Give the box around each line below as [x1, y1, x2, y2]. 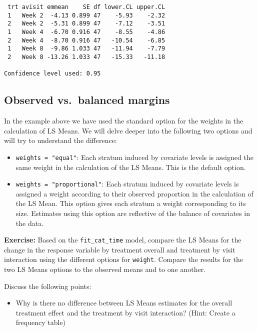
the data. [15, 217, 44, 228]
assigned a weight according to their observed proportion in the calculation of [15, 188, 253, 198]
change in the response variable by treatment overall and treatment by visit [4, 244, 235, 254]
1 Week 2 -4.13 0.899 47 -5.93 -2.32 [7, 11, 165, 19]
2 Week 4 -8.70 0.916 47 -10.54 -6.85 [7, 36, 165, 44]
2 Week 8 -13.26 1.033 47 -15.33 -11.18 [7, 53, 165, 60]
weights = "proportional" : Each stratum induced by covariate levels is [15, 178, 239, 189]
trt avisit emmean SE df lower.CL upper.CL [7, 3, 165, 10]
